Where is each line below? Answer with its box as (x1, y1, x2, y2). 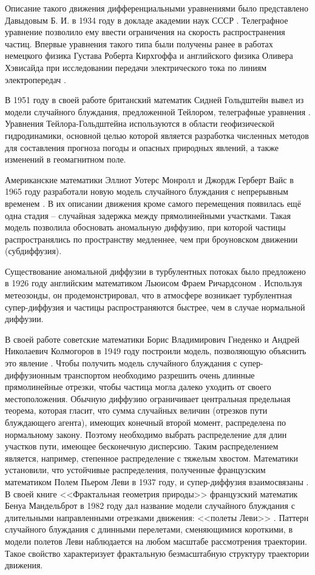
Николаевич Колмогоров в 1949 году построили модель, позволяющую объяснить (5, 345, 307, 357)
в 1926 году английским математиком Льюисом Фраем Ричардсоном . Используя (5, 277, 302, 289)
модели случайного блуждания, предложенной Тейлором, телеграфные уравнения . (5, 105, 311, 118)
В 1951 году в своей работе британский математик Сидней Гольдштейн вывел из (5, 93, 304, 106)
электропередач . (5, 73, 66, 86)
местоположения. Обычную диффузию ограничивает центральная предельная (5, 392, 291, 405)
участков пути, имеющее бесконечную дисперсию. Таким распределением (5, 440, 279, 452)
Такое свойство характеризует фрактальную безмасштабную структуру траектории (5, 546, 309, 559)
